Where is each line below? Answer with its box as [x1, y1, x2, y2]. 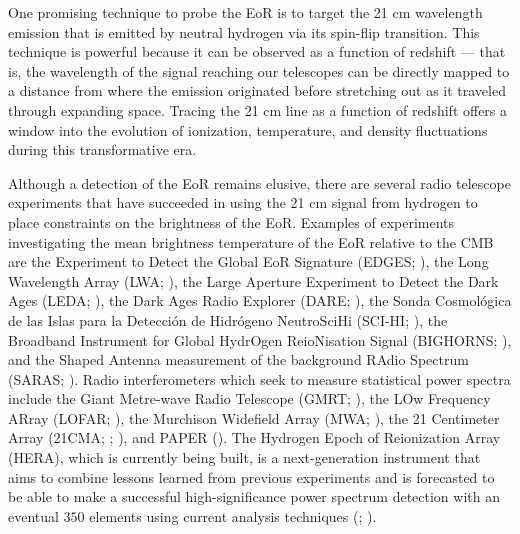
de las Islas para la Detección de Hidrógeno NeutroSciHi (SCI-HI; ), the [8, 309, 448, 330]
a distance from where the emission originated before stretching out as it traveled [8, 80, 506, 101]
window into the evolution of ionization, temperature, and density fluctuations [8, 119, 488, 140]
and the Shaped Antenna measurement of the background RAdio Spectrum [8, 349, 469, 370]
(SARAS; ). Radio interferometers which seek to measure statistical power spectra [8, 368, 511, 389]
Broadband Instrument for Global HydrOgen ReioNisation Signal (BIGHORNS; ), [8, 329, 512, 350]
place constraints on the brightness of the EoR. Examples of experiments [8, 211, 455, 232]
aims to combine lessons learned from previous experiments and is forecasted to [8, 466, 495, 487]
